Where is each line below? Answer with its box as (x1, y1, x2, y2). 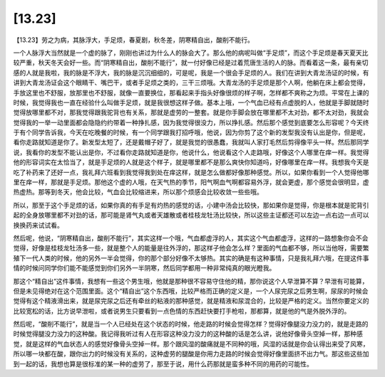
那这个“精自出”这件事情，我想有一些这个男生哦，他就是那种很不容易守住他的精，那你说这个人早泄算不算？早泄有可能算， (13, 277, 369, 285)
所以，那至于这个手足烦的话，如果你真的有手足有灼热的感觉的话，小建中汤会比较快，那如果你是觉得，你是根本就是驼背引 (13, 201, 369, 209)
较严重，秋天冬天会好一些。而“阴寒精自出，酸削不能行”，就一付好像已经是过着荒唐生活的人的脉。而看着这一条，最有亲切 (13, 58, 369, 67)
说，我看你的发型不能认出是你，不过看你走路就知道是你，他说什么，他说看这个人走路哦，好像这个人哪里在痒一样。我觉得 (13, 148, 369, 156)
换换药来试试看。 (13, 221, 63, 229)
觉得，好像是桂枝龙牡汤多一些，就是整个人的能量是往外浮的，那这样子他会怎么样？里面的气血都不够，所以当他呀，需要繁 (13, 244, 369, 253)
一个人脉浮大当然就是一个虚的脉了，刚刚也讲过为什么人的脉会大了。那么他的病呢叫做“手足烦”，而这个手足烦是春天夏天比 (13, 48, 369, 57)
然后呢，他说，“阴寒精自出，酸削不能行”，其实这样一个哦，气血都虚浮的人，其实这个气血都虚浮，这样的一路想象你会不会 (13, 233, 369, 242)
